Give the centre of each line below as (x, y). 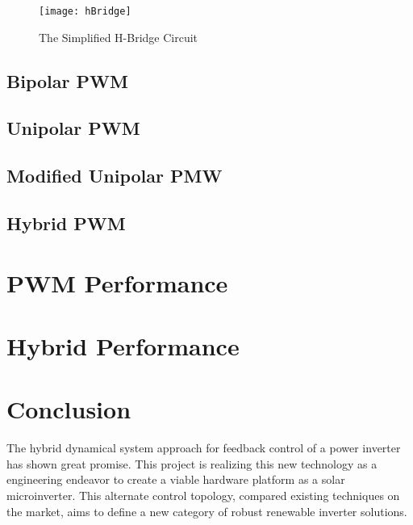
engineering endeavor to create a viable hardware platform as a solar (176, 479)
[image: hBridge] (85, 11)
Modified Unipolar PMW (115, 176)
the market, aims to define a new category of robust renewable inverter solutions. (207, 511)
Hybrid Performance (123, 345)
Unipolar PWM (73, 128)
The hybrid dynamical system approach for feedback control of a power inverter (204, 448)
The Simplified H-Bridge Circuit (119, 37)
